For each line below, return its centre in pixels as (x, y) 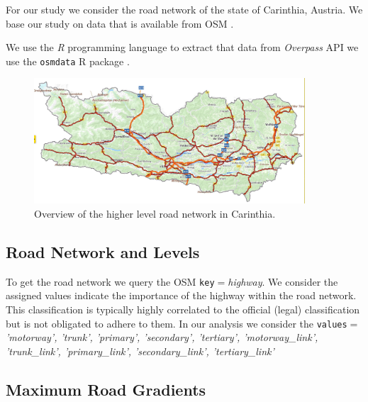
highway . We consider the (283, 281)
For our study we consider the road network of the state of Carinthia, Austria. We (184, 9)
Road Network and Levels (103, 252)
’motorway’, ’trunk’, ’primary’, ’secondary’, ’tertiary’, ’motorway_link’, (162, 337)
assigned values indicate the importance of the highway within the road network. (181, 295)
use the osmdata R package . (68, 61)
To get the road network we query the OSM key (110, 281)
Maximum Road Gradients (106, 389)
